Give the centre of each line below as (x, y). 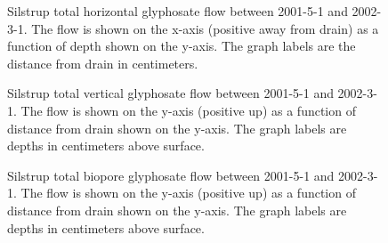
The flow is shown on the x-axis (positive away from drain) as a (205, 28)
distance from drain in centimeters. (103, 63)
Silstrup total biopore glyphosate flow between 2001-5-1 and (171, 175)
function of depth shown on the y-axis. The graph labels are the (182, 46)
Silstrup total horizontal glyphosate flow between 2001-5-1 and (178, 11)
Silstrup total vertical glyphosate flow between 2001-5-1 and (170, 93)
